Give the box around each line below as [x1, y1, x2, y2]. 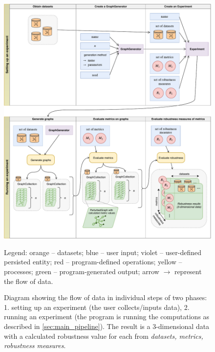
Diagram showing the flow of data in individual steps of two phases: [4, 292, 207, 303]
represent [174, 266, 202, 276]
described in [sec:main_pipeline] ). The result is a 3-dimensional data [4, 321, 210, 331]
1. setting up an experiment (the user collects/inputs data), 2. [4, 302, 190, 312]
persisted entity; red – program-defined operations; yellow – [4, 257, 182, 267]
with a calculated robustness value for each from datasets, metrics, [4, 330, 203, 341]
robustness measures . [4, 340, 66, 351]
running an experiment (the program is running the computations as [4, 311, 210, 322]
